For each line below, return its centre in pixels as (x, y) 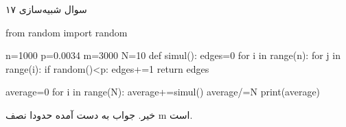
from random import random (67, 32)
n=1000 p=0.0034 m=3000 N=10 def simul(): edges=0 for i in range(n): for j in (173, 55)
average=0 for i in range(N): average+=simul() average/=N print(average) (163, 92)
